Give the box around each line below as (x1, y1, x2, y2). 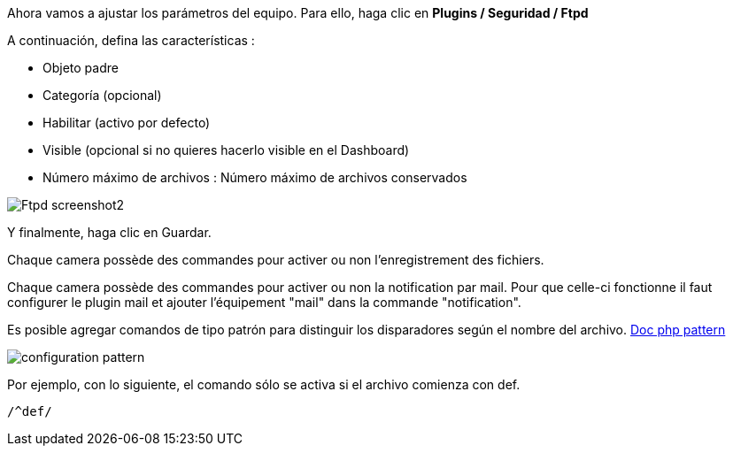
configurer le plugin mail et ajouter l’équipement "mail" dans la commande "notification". (7, 295, 521, 310)
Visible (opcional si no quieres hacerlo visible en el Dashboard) (42, 142, 410, 157)
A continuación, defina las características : (7, 33, 255, 48)
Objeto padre (42, 60, 119, 75)
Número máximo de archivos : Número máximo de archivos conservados (42, 170, 467, 185)
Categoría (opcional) (42, 88, 162, 103)
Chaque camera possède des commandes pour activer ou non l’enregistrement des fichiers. (7, 252, 544, 267)
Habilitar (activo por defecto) (42, 115, 211, 130)
